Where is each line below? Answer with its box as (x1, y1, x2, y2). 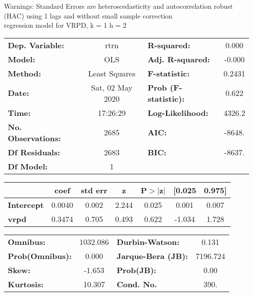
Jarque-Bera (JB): (116, 250, 188, 261)
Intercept (8, 199, 44, 210)
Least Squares (88, 67, 136, 79)
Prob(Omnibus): (8, 250, 72, 261)
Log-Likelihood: (147, 107, 209, 118)
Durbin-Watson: (116, 236, 180, 247)
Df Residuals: (8, 146, 60, 158)
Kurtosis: (8, 278, 44, 290)
